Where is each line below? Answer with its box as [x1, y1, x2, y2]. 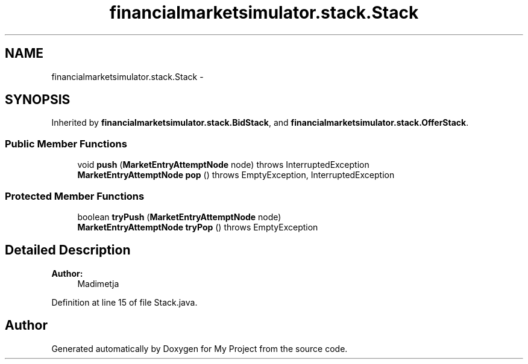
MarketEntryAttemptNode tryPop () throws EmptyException [77, 221, 318, 232]
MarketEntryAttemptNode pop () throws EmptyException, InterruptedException [77, 170, 395, 180]
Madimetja [77, 278, 119, 289]
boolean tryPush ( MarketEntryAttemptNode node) [77, 211, 281, 222]
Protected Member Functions [5, 190, 145, 202]
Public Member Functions [5, 137, 127, 150]
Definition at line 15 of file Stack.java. [51, 297, 198, 307]
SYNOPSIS [5, 92, 71, 108]
